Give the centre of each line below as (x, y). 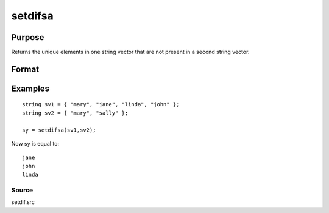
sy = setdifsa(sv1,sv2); (59, 130)
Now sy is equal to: (35, 144)
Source (22, 190)
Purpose (28, 37)
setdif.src (23, 202)
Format (25, 69)
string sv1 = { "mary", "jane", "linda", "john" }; (101, 104)
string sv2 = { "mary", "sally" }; (75, 113)
